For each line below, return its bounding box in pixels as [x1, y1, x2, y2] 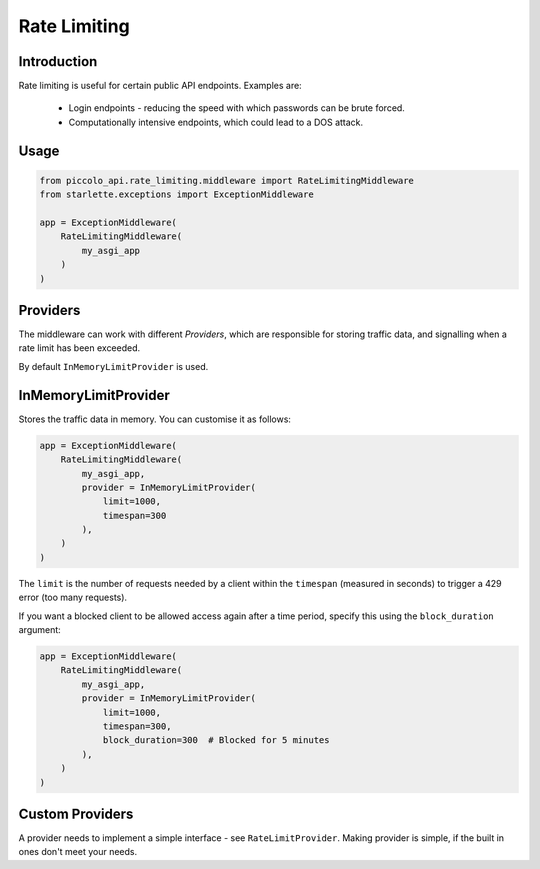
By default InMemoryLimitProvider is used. [18, 360, 209, 372]
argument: [18, 624, 62, 636]
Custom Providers [18, 805, 134, 822]
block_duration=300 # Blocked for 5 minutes [102, 735, 330, 746]
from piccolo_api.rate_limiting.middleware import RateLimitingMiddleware [39, 175, 415, 186]
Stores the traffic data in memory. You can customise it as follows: [18, 413, 292, 425]
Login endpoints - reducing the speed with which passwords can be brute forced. [68, 102, 405, 114]
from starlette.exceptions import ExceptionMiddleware [39, 189, 314, 200]
